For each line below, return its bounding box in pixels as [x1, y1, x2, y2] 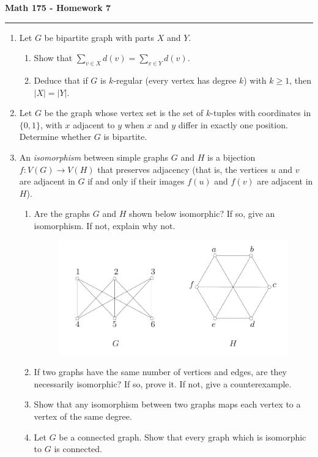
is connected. [54, 442, 103, 455]
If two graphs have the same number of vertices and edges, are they [34, 365, 287, 378]
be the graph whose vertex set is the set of [44, 106, 204, 119]
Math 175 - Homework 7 [5, 1, 111, 13]
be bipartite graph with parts [44, 31, 155, 43]
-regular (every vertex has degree [113, 73, 237, 86]
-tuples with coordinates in [210, 106, 311, 119]
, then [289, 73, 312, 86]
